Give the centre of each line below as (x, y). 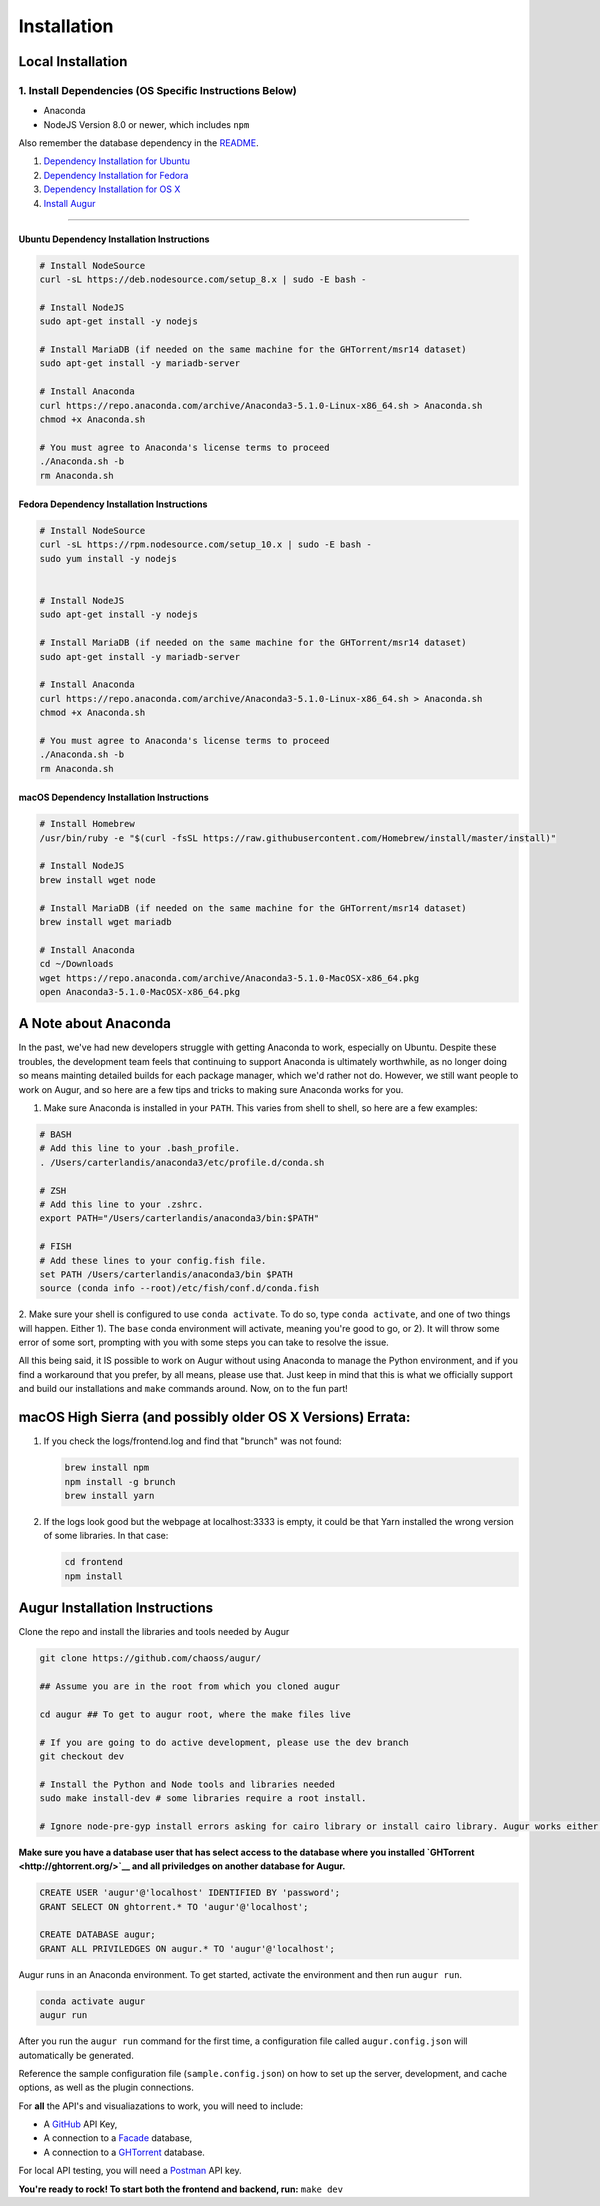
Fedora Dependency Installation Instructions (113, 504)
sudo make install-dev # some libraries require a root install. (203, 1798)
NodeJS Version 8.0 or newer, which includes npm (146, 124)
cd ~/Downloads (76, 964)
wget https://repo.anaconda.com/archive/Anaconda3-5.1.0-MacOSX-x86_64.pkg (229, 978)
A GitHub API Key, (80, 2124)
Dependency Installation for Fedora (116, 175)
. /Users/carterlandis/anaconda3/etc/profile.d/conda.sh (182, 1162)
